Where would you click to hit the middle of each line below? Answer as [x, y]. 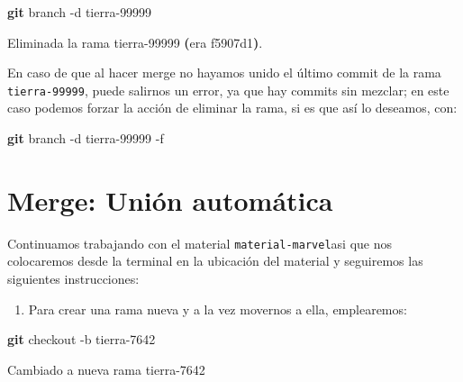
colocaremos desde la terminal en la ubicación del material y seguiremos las [215, 261]
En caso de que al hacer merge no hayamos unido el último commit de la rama [224, 73]
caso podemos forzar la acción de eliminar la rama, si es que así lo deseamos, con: [232, 108]
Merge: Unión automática [170, 200]
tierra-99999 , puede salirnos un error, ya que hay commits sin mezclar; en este [228, 90]
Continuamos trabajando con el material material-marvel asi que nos [200, 243]
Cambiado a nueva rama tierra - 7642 [106, 369]
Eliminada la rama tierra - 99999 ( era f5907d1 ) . [135, 42]
